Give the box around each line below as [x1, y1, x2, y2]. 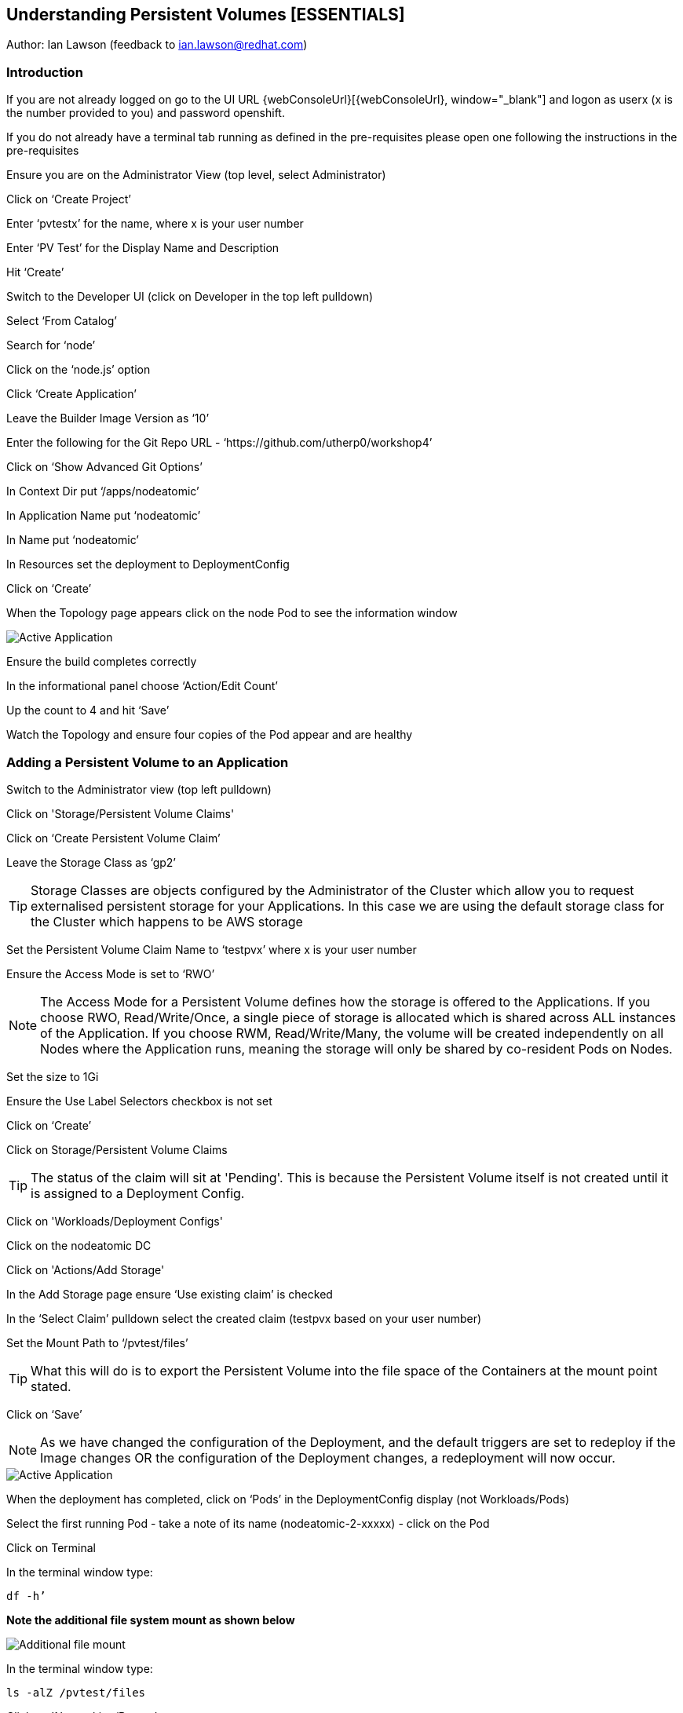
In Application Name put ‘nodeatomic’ [6, 509, 201, 523]
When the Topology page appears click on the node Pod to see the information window [6, 606, 458, 620]
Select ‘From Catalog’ [6, 314, 117, 328]
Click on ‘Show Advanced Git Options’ [6, 460, 203, 474]
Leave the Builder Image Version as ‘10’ [6, 411, 210, 426]
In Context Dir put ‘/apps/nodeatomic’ [6, 484, 199, 499]
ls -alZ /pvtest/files [6, 1686, 146, 1699]
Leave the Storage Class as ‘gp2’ [6, 855, 176, 869]
